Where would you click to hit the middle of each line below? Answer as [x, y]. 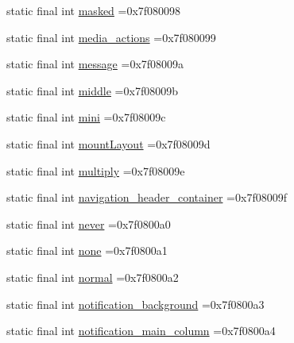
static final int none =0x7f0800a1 [87, 251]
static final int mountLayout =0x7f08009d [108, 143]
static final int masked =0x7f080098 [94, 10]
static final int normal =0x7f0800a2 [93, 277]
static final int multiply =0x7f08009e [96, 170]
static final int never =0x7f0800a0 [89, 224]
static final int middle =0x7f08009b [92, 90]
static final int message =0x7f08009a [95, 64]
